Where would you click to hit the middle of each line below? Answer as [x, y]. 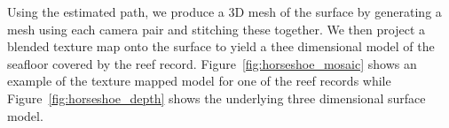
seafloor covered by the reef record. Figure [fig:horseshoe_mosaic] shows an [212, 63]
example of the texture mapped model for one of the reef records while [199, 81]
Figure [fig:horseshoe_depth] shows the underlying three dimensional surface [217, 98]
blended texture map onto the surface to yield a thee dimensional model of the [221, 46]
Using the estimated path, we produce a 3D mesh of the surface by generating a [224, 11]
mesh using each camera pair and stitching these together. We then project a [216, 29]
